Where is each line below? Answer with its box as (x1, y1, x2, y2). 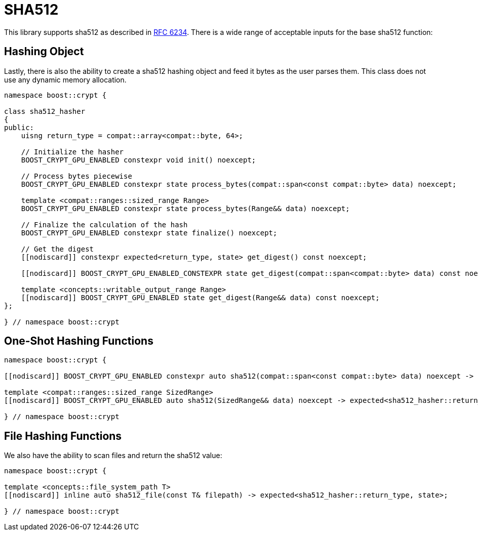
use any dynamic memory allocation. (4, 75, 127, 84)
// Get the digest (21, 244, 94, 253)
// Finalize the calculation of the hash (21, 220, 188, 229)
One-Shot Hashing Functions (4, 335, 153, 348)
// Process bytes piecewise (21, 172, 132, 180)
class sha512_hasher (4, 107, 86, 115)
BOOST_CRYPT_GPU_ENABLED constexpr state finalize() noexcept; (21, 228, 277, 237)
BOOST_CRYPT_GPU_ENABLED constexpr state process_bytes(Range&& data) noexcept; (21, 204, 350, 213)
